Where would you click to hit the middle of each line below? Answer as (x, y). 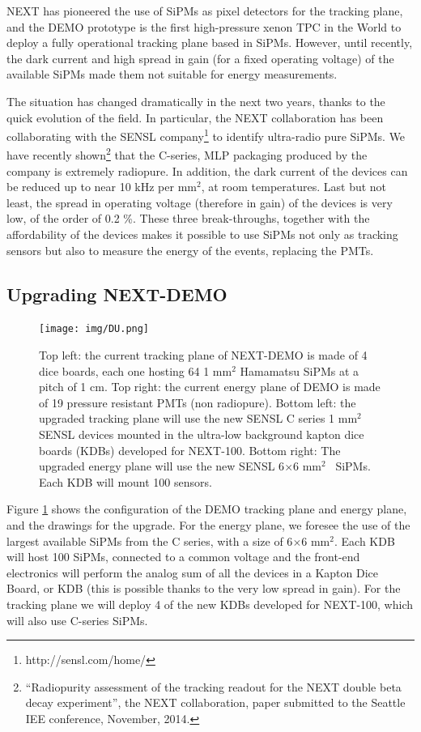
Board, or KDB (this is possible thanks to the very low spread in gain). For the (204, 588)
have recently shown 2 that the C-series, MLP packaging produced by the (187, 154)
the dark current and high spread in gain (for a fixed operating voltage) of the (200, 58)
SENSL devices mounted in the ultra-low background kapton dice (202, 434)
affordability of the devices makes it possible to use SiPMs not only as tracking (202, 234)
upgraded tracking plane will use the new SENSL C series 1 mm (198, 418)
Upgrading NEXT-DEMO (117, 294)
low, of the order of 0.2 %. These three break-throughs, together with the (188, 218)
